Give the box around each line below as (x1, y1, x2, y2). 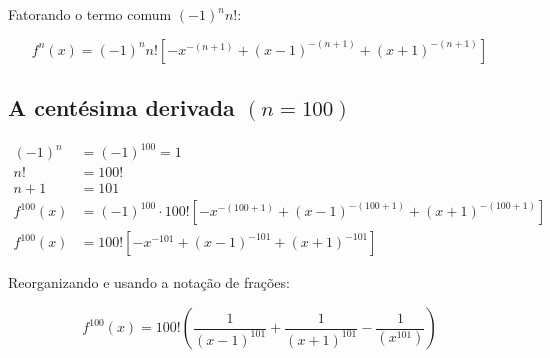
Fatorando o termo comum (8, 4, 172, 24)
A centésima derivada (8, 91, 235, 122)
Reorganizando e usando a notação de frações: (8, 272, 290, 293)
